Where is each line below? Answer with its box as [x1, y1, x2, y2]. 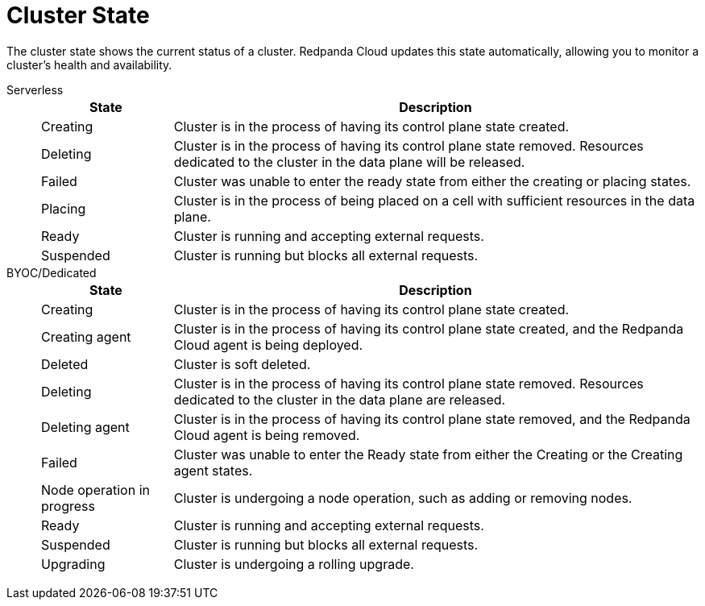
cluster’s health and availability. [6, 57, 172, 72]
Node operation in [41, 481, 150, 498]
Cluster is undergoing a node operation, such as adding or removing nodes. [173, 489, 632, 506]
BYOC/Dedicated [6, 265, 97, 280]
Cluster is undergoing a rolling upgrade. [173, 555, 414, 572]
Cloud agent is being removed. [173, 426, 360, 443]
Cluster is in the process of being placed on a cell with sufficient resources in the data [173, 192, 695, 209]
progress [41, 497, 95, 514]
